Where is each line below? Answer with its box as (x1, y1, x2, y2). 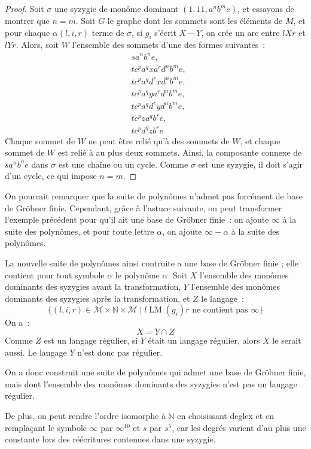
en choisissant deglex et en (177, 409, 274, 421)
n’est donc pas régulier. (77, 345, 163, 358)
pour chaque (5, 26, 50, 38)
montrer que (5, 14, 50, 26)
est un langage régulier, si (44, 334, 138, 347)
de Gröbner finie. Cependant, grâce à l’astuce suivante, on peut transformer (5, 201, 282, 214)
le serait (272, 334, 301, 347)
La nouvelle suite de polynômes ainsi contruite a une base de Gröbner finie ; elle (5, 257, 299, 269)
